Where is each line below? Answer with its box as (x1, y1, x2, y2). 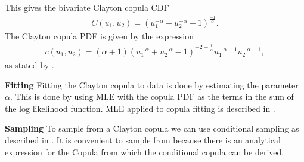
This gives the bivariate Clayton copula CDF (5, 1, 169, 13)
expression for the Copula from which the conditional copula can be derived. (5, 145, 284, 158)
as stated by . (5, 58, 54, 71)
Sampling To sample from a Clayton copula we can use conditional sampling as (5, 122, 299, 135)
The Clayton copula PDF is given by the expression (5, 29, 194, 42)
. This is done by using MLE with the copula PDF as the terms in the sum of (10, 90, 294, 103)
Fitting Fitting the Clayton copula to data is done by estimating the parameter (5, 78, 299, 91)
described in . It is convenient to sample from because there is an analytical (5, 133, 281, 146)
